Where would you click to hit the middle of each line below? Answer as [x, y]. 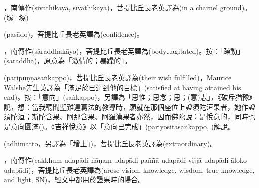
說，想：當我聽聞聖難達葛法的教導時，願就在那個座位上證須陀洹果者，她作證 [129, 106]
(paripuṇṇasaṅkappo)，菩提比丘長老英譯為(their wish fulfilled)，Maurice [118, 77]
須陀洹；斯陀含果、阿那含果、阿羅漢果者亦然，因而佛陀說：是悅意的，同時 [126, 116]
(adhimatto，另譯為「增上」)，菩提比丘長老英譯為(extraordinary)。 [111, 143]
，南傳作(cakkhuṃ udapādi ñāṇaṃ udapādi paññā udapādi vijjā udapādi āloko [126, 160]
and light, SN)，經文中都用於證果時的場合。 [75, 179]
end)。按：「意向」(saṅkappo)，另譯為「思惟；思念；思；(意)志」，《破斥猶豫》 [128, 97]
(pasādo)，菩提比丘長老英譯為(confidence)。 [74, 34]
